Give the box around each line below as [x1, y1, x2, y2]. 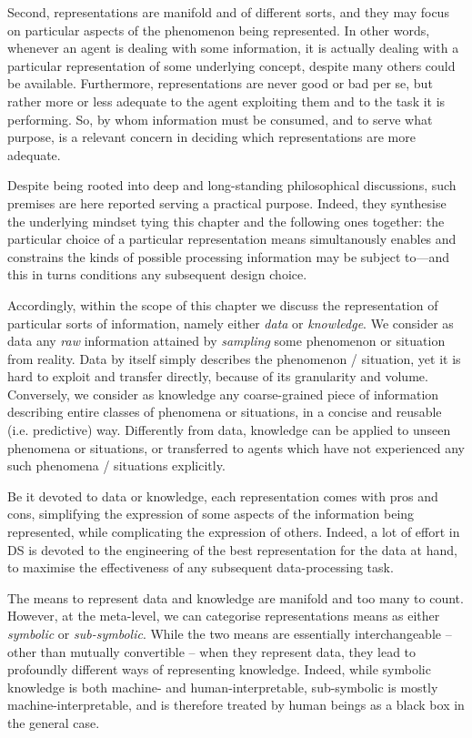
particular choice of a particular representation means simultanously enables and [7, 229, 457, 248]
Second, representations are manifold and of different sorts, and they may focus [7, 3, 449, 21]
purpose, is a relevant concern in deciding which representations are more [7, 127, 416, 147]
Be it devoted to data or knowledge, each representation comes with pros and [7, 486, 438, 505]
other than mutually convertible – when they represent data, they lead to [7, 642, 417, 661]
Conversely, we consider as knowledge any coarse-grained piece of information [7, 384, 439, 403]
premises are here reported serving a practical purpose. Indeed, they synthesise [7, 193, 447, 212]
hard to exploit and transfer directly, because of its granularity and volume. [7, 367, 428, 386]
